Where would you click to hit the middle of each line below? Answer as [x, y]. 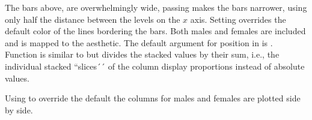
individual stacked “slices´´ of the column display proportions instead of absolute [155, 66]
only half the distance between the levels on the [93, 19]
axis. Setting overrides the [238, 19]
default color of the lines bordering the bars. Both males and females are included [155, 31]
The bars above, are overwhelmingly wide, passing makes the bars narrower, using [156, 7]
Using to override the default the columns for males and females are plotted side [153, 98]
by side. [19, 109]
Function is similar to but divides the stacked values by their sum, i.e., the [142, 54]
